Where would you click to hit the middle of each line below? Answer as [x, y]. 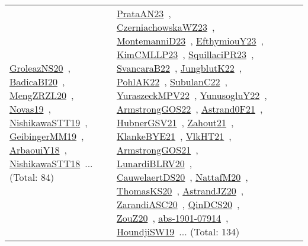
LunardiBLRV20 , [154, 163]
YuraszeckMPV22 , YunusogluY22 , [192, 95]
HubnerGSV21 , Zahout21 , [175, 122]
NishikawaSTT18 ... [51, 163]
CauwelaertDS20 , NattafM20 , [182, 177]
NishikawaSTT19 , [49, 122]
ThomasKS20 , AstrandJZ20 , [180, 191]
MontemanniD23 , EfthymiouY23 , [190, 41]
